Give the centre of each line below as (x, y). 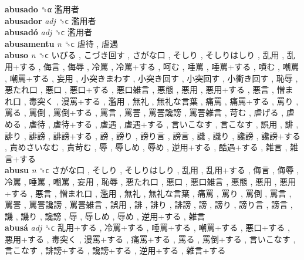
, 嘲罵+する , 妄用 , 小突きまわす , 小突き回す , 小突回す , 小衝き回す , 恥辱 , (151, 78)
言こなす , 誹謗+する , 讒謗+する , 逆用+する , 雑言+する (115, 250)
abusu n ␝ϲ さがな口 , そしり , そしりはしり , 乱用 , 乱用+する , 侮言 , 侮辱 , (152, 170)
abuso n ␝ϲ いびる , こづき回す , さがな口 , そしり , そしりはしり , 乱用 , (145, 55)
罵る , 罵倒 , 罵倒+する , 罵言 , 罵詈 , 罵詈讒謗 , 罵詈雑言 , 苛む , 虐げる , (144, 112)
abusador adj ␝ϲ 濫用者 (50, 20)
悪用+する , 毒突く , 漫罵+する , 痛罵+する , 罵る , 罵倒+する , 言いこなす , (150, 239)
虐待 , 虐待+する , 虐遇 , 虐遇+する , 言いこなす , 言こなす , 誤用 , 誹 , (164, 124)
